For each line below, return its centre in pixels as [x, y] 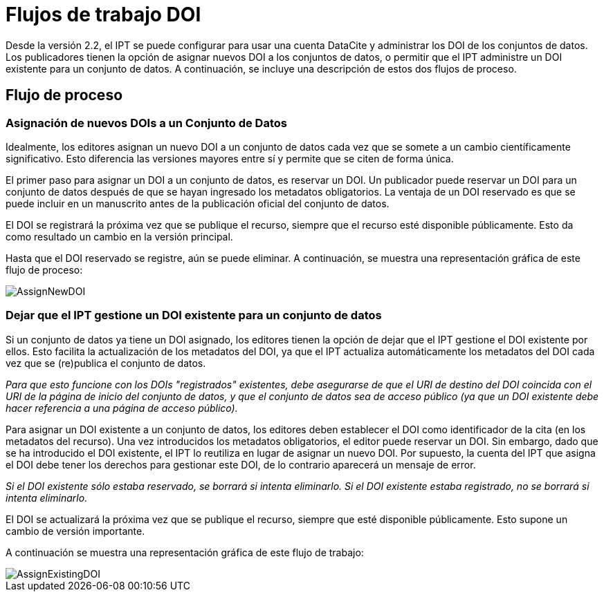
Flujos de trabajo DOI [103, 15]
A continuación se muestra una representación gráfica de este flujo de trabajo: [185, 552]
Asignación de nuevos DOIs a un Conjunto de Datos [146, 123]
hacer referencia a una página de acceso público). [122, 408]
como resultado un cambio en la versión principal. [119, 236]
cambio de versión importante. [75, 531]
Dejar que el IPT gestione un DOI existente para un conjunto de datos [194, 315]
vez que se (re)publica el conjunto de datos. [106, 363]
